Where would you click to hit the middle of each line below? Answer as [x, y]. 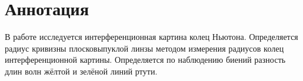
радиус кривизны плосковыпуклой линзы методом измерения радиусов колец [144, 48]
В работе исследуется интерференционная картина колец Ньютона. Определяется [151, 37]
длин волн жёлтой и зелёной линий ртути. [81, 71]
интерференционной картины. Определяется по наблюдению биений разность [145, 60]
